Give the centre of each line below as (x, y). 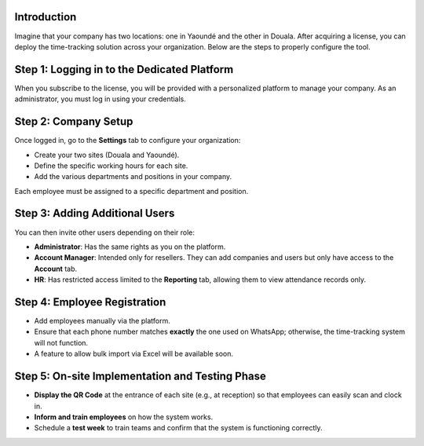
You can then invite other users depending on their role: (105, 232)
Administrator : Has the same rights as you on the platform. (130, 247)
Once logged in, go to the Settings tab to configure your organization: (128, 141)
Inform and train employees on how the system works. (124, 417)
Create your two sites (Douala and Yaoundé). (107, 155)
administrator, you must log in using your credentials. (100, 99)
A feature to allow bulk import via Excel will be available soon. (134, 354)
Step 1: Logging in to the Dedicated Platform (124, 69)
